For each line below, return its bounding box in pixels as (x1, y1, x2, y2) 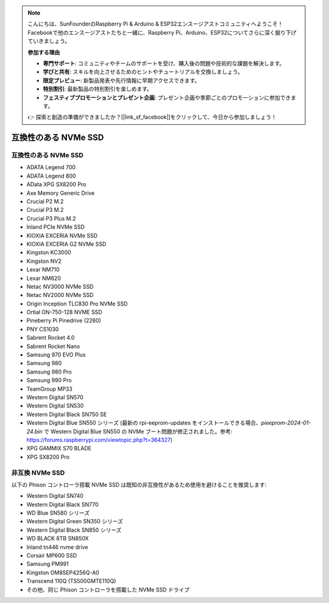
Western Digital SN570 (26, 394, 83, 401)
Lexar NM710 (26, 266, 60, 273)
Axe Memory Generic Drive (26, 189, 95, 197)
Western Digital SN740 (26, 492, 83, 500)
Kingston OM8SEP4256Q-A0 (26, 569, 100, 576)
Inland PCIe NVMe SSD (26, 223, 85, 231)
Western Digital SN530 (26, 402, 84, 410)
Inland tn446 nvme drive (26, 543, 88, 551)
